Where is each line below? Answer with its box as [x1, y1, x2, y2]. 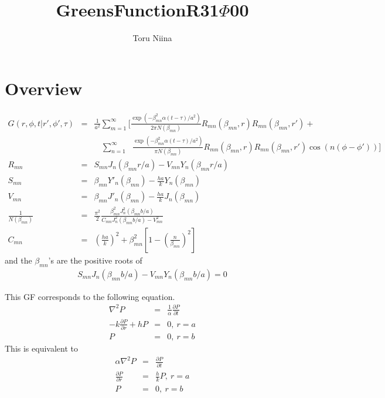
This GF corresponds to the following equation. [5, 290, 175, 302]
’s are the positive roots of [48, 254, 142, 266]
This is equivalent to [5, 342, 78, 355]
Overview [5, 76, 83, 100]
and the [5, 254, 32, 266]
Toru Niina [132, 32, 172, 44]
